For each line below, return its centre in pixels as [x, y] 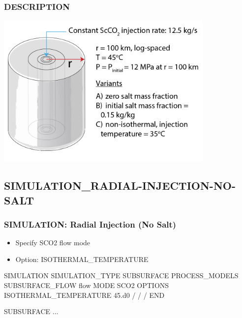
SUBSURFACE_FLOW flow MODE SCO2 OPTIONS [87, 285]
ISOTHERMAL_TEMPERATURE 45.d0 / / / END [84, 295]
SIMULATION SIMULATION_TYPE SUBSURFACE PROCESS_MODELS [121, 275]
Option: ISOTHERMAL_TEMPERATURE [82, 259]
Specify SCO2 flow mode [53, 243]
